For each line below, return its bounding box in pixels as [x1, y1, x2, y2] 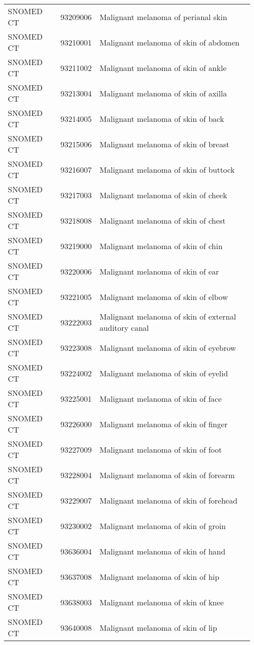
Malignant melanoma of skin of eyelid [99, 367, 228, 379]
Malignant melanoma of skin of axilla [99, 87, 227, 99]
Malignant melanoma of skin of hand [99, 545, 226, 557]
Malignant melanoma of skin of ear [99, 265, 219, 277]
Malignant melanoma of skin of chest [99, 214, 226, 226]
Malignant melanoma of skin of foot [99, 443, 222, 455]
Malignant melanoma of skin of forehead [99, 494, 237, 506]
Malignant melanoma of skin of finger [99, 418, 228, 430]
